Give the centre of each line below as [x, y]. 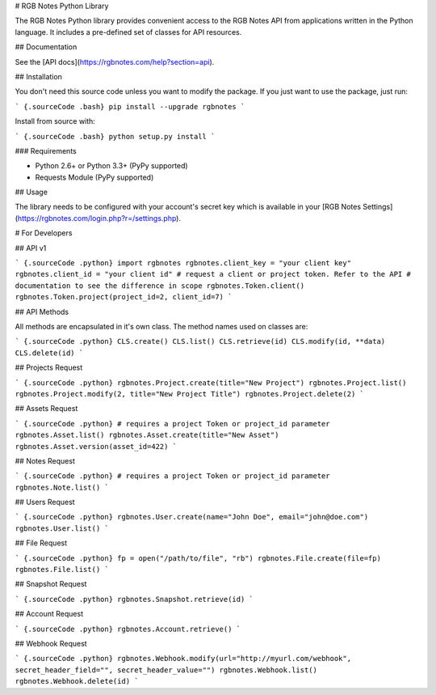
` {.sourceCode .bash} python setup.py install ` [115, 136]
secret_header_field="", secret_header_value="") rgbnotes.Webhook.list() [166, 670]
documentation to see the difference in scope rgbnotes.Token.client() [160, 286]
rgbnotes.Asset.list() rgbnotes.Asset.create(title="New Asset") [147, 435]
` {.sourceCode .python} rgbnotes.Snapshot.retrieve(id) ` [134, 599]
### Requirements [46, 150]
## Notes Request [45, 460]
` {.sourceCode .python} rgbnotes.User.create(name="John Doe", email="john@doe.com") [192, 517]
